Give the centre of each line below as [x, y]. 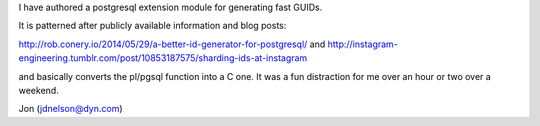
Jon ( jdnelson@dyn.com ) [71, 109]
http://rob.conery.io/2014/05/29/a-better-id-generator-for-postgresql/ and [172, 44]
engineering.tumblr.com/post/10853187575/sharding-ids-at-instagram [163, 58]
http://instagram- [363, 44]
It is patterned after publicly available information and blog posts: [152, 26]
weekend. [38, 90]
